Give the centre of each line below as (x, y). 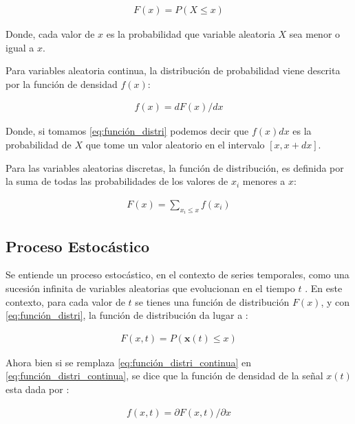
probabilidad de (39, 145)
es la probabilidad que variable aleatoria (191, 34)
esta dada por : (37, 389)
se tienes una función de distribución (212, 301)
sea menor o (315, 34)
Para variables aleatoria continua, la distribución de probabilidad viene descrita (173, 70)
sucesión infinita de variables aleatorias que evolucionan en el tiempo (150, 288)
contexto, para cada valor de (65, 301)
